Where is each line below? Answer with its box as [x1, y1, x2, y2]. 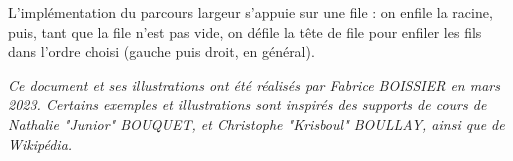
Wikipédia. [8, 133, 73, 154]
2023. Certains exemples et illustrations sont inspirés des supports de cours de [8, 94, 487, 115]
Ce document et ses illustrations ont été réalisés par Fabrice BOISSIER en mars [8, 74, 500, 95]
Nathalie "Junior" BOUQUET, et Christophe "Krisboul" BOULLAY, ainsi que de [8, 113, 505, 134]
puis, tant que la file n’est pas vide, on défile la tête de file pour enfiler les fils [8, 21, 482, 42]
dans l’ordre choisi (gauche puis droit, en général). [8, 41, 315, 62]
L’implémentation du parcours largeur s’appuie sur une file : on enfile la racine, [8, 2, 493, 22]
